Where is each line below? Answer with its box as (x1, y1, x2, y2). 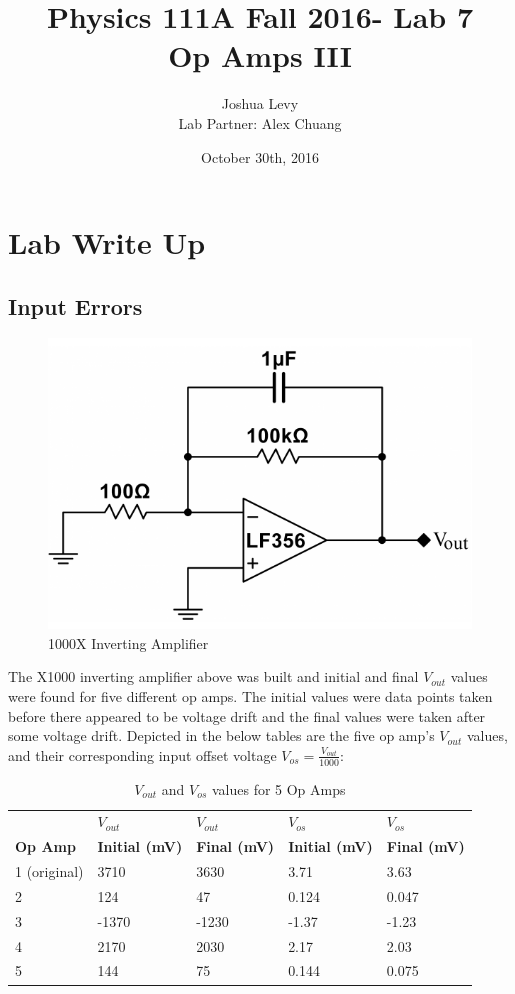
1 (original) (15, 861, 84, 882)
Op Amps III (168, 35, 352, 76)
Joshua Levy (221, 93, 299, 114)
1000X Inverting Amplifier (48, 632, 209, 653)
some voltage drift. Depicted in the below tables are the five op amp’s (8, 725, 435, 746)
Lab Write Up (8, 222, 206, 263)
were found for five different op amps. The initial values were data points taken (8, 685, 493, 706)
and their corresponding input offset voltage (8, 744, 277, 765)
